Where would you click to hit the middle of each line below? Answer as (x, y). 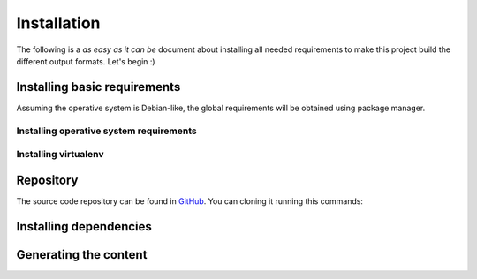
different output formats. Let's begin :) (86, 61)
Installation (58, 23)
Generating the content (82, 255)
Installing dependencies (84, 226)
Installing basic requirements (98, 87)
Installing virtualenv (60, 155)
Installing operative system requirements (107, 131)
